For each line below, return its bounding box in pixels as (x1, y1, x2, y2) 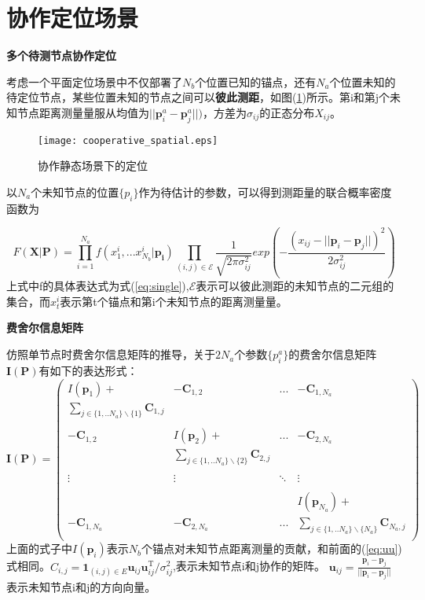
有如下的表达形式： (38, 362, 138, 378)
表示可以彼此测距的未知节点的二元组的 (196, 278, 394, 294)
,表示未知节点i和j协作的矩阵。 (172, 558, 326, 574)
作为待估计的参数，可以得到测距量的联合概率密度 (138, 183, 392, 200)
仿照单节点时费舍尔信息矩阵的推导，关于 (6, 346, 215, 363)
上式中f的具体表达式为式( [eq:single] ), (6, 278, 189, 294)
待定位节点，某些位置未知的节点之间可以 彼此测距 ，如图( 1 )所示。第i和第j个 (6, 89, 390, 105)
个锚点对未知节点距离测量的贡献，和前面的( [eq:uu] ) (141, 540, 402, 557)
